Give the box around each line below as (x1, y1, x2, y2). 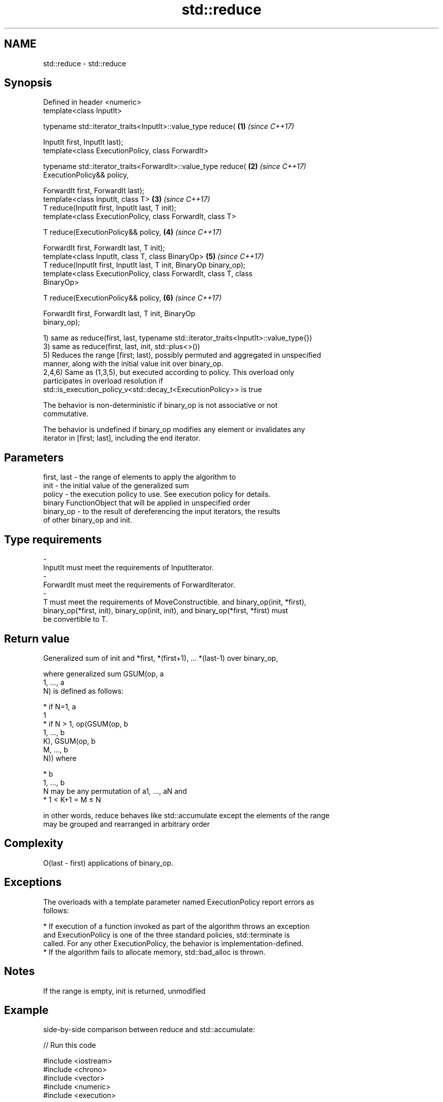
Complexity (4, 837, 64, 850)
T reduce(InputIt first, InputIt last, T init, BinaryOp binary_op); (43, 261, 246, 270)
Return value (4, 632, 70, 645)
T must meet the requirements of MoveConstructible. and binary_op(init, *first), (43, 598, 306, 607)
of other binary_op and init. (43, 516, 132, 525)
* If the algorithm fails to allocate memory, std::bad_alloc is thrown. (43, 947, 265, 956)
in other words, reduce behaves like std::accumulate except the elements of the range (43, 811, 330, 820)
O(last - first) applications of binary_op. (43, 858, 173, 867)
